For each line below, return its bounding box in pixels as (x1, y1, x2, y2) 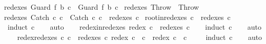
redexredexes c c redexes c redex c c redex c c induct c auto (17, 31, 262, 42)
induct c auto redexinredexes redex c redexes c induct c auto (7, 21, 261, 32)
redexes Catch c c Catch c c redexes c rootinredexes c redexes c (4, 11, 231, 22)
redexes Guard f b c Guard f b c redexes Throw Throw (4, 2, 199, 12)
